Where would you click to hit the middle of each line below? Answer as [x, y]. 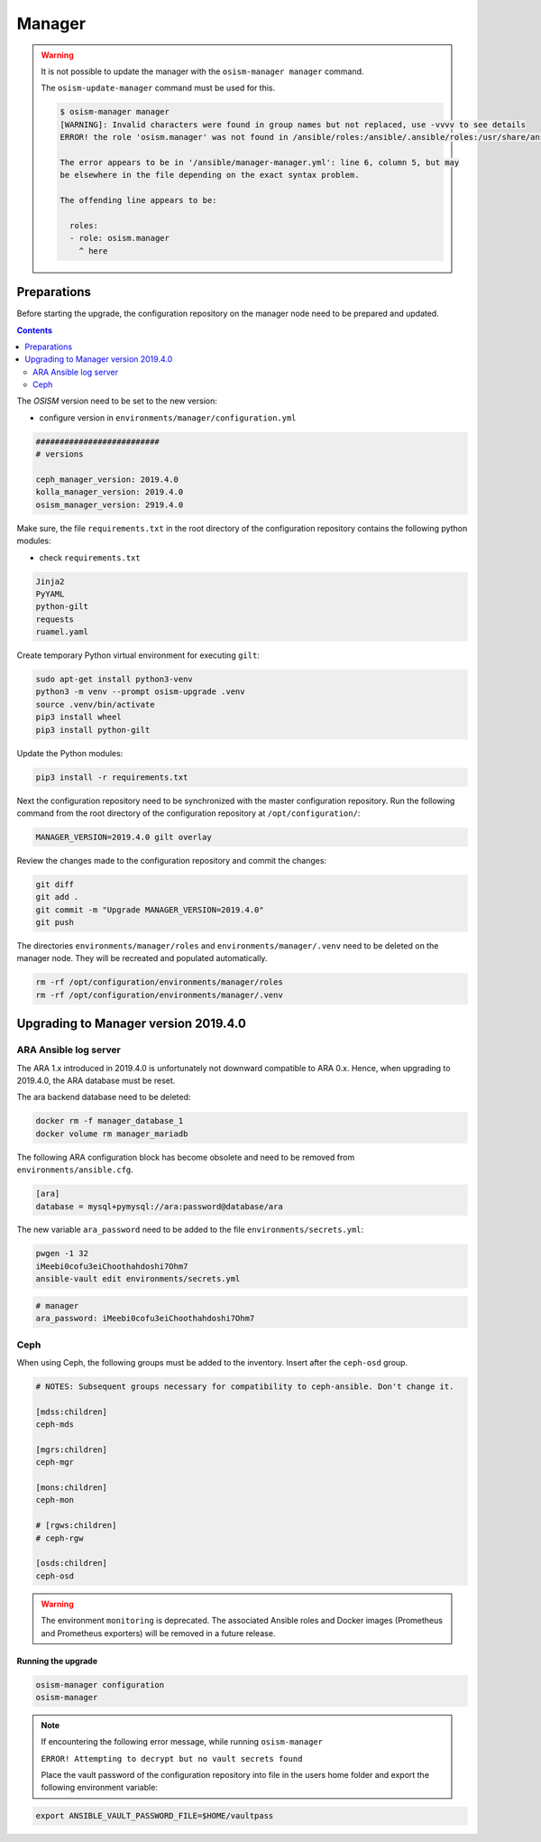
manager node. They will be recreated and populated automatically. [142, 958]
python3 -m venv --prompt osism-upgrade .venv [140, 692]
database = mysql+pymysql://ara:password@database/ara [159, 1206]
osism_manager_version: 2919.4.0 [110, 504]
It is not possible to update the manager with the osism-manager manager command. [202, 71]
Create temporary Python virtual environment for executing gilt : [138, 655]
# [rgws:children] [76, 1526]
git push [55, 922]
